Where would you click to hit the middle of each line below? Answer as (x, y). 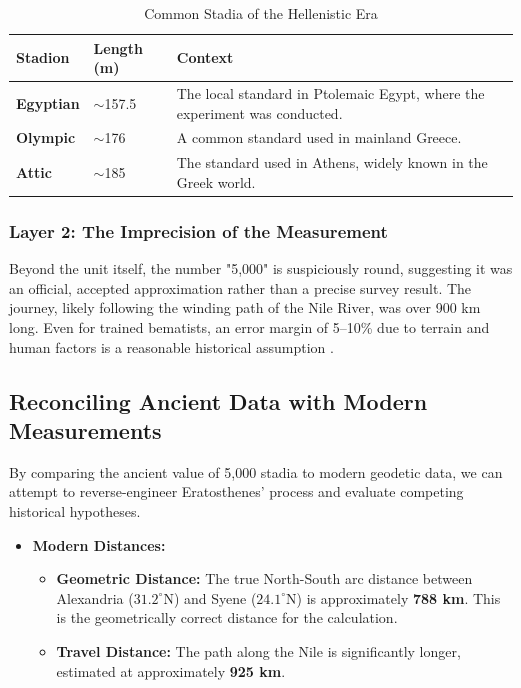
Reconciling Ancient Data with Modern (218, 400)
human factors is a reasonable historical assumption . (171, 346)
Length (118, 47)
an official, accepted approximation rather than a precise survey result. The (240, 287)
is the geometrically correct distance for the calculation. (227, 617)
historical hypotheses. (75, 510)
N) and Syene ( (210, 597)
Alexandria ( (95, 597)
